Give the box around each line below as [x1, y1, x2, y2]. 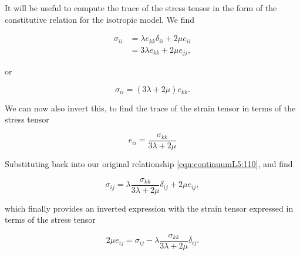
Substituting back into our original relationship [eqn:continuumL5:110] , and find [5, 158, 293, 169]
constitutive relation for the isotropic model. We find [5, 13, 195, 25]
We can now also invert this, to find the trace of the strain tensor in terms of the [5, 101, 296, 114]
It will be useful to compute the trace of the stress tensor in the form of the [5, 2, 277, 13]
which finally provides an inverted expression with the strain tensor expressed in [5, 202, 294, 214]
